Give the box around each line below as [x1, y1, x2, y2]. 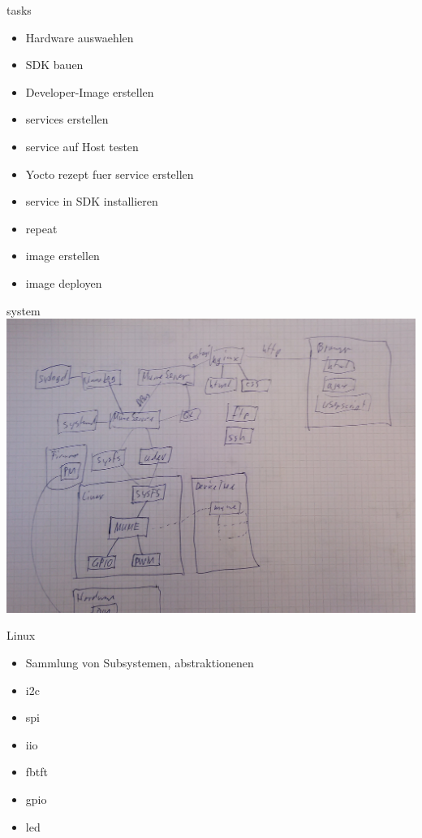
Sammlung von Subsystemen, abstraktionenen [25, 654, 254, 671]
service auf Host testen [25, 137, 139, 154]
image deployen [25, 274, 102, 291]
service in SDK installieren [25, 193, 158, 210]
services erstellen [25, 111, 109, 128]
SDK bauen [25, 56, 84, 73]
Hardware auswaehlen [25, 28, 134, 46]
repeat [25, 219, 58, 237]
